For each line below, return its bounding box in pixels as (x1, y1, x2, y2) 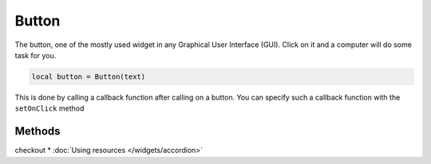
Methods (14, 124, 61, 139)
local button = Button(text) (31, 72, 146, 81)
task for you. (14, 50, 57, 60)
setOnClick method (14, 103, 85, 113)
